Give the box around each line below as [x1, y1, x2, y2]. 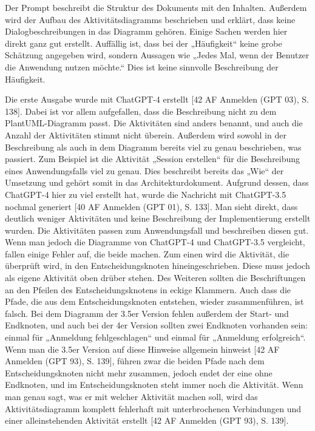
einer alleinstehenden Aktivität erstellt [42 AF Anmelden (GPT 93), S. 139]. [5, 414, 289, 427]
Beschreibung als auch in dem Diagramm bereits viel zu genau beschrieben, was [5, 140, 302, 153]
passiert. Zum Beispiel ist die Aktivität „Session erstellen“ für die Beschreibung [5, 152, 300, 165]
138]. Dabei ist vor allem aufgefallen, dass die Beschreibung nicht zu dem [5, 104, 277, 117]
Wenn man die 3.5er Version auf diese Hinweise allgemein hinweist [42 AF [5, 342, 280, 355]
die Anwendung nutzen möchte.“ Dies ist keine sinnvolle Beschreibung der [5, 60, 279, 73]
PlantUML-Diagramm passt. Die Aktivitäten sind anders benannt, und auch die [5, 117, 303, 129]
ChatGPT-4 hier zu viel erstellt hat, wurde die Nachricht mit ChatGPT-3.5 [5, 188, 286, 200]
